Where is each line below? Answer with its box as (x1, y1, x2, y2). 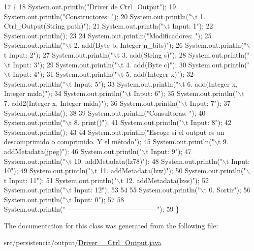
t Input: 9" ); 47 (146, 146, 191, 156)
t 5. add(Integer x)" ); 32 (121, 69, 193, 79)
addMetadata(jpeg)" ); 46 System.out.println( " (4, 146, 142, 156)
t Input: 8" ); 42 (186, 117, 231, 127)
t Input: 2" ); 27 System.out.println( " (4, 49, 113, 60)
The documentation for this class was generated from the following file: (4, 220, 218, 231)
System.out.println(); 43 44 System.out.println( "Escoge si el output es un (4, 126, 224, 137)
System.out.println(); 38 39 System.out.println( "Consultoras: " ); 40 (4, 107, 206, 118)
